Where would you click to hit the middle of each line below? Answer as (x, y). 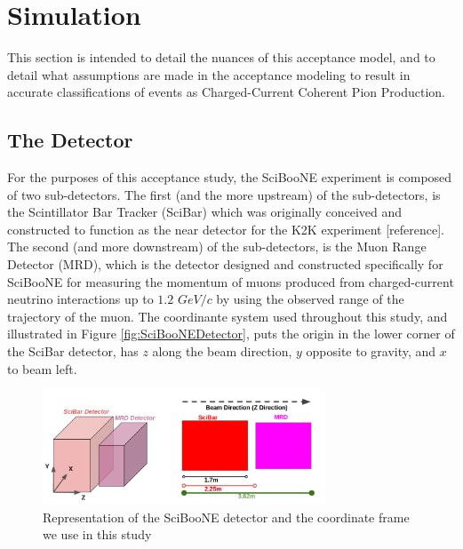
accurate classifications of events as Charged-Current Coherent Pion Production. (226, 92)
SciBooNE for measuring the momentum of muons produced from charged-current (231, 281)
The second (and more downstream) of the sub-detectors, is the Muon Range (217, 247)
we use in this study (97, 534)
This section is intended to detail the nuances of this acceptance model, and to (221, 57)
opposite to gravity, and (371, 351)
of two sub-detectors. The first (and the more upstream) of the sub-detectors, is (224, 194)
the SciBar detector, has (73, 351)
